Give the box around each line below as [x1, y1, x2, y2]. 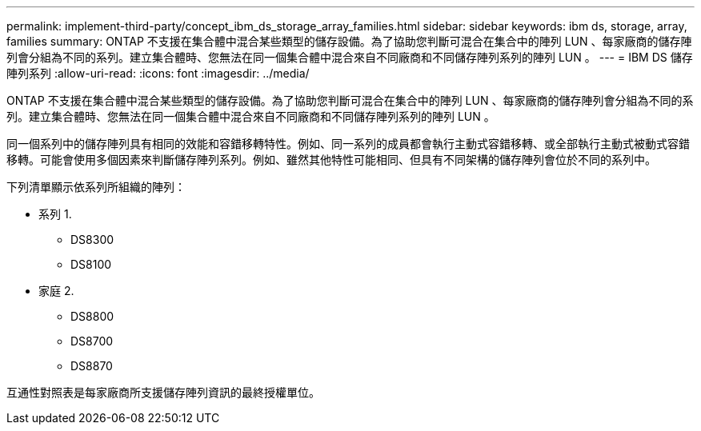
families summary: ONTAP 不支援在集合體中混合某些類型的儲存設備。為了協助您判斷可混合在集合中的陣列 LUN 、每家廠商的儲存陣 [6, 34, 692, 48]
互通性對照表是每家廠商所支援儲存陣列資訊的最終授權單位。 [6, 385, 320, 399]
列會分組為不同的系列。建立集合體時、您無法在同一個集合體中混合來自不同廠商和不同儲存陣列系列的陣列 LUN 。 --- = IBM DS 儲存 [6, 50, 693, 64]
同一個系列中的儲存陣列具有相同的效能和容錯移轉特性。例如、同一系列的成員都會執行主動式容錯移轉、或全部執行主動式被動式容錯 [6, 137, 690, 150]
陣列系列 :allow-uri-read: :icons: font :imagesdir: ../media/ [6, 66, 310, 80]
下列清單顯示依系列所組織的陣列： [6, 180, 186, 194]
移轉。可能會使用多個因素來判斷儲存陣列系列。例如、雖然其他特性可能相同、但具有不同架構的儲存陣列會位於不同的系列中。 [6, 153, 656, 166]
